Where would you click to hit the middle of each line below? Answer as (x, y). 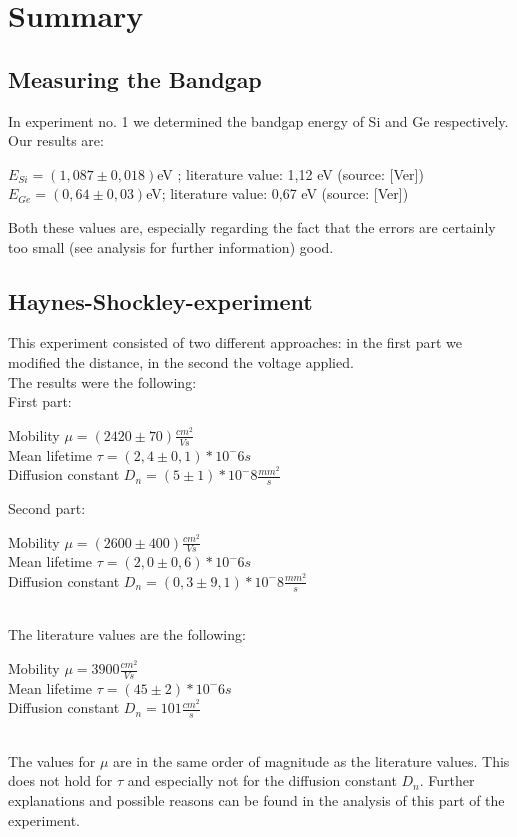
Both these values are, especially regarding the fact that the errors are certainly (252, 226)
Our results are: (56, 140)
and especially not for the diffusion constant (262, 780)
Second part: (47, 507)
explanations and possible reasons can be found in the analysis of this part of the (256, 800)
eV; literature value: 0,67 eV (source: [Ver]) (277, 193)
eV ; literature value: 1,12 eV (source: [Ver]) (290, 173)
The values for (52, 760)
